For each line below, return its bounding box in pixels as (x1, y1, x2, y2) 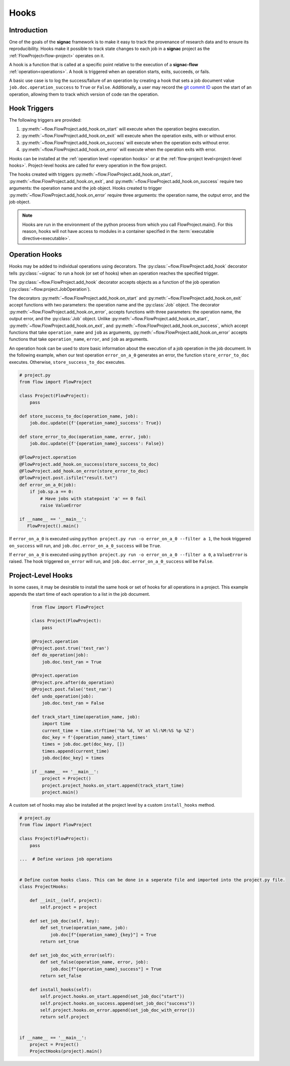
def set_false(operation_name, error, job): (40, 959, 149, 965)
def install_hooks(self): (29, 987, 92, 992)
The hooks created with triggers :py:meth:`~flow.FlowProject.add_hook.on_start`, (9, 172, 173, 178)
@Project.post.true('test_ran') (31, 645, 110, 651)
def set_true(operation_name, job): (40, 925, 128, 931)
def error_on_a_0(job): (19, 482, 77, 487)
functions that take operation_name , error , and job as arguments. (9, 336, 149, 342)
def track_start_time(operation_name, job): (31, 714, 141, 719)
